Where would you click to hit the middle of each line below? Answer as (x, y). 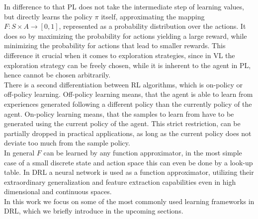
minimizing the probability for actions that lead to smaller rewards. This (115, 45)
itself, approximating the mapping (153, 16)
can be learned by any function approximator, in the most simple (143, 152)
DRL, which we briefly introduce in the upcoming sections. (94, 211)
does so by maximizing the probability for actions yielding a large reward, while (126, 36)
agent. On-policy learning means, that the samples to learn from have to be (119, 113)
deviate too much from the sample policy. (67, 143)
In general (19, 152)
